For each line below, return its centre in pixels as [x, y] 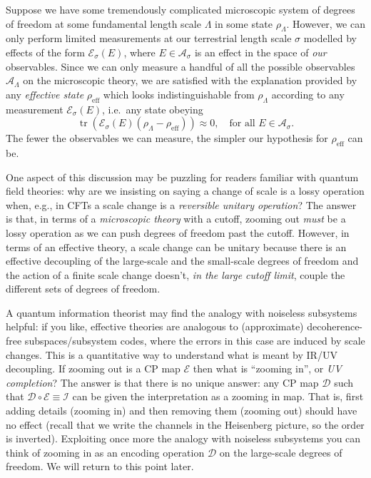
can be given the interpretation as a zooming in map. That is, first [218, 396]
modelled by [330, 38]
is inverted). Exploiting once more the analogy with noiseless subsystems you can [183, 438]
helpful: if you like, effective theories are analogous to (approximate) [155, 326]
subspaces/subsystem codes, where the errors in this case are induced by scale [195, 341]
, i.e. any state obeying [153, 109]
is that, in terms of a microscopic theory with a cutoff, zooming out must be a [176, 219]
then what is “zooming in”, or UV [267, 368]
